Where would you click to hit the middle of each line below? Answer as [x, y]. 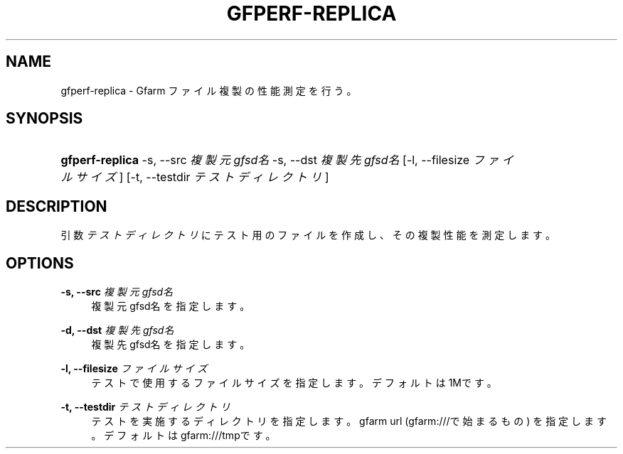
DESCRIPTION [57, 206]
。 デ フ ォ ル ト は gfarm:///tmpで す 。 [183, 436]
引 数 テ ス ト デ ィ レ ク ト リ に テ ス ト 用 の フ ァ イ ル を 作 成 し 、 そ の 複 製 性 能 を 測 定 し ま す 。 [308, 235]
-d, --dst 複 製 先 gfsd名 [117, 330]
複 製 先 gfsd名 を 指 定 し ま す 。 [171, 345]
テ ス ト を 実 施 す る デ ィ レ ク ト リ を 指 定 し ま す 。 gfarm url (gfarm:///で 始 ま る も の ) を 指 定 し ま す [349, 421]
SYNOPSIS [44, 119]
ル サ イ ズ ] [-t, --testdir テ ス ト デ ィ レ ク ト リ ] [195, 177]
